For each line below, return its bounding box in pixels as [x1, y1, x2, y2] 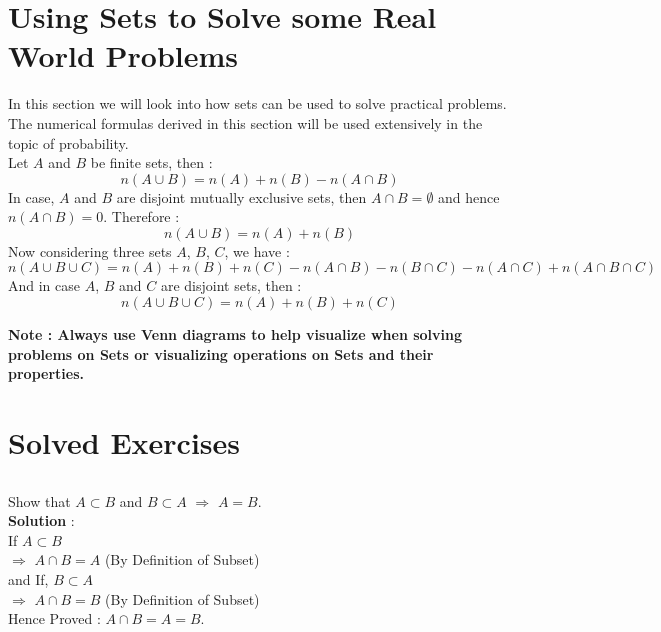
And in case [8, 275, 81, 296]
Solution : [8, 510, 75, 531]
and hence [438, 186, 500, 207]
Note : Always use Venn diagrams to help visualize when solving [8, 324, 463, 345]
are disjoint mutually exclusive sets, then [116, 186, 367, 207]
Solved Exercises [8, 422, 241, 463]
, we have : [224, 240, 290, 261]
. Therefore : [103, 206, 180, 227]
